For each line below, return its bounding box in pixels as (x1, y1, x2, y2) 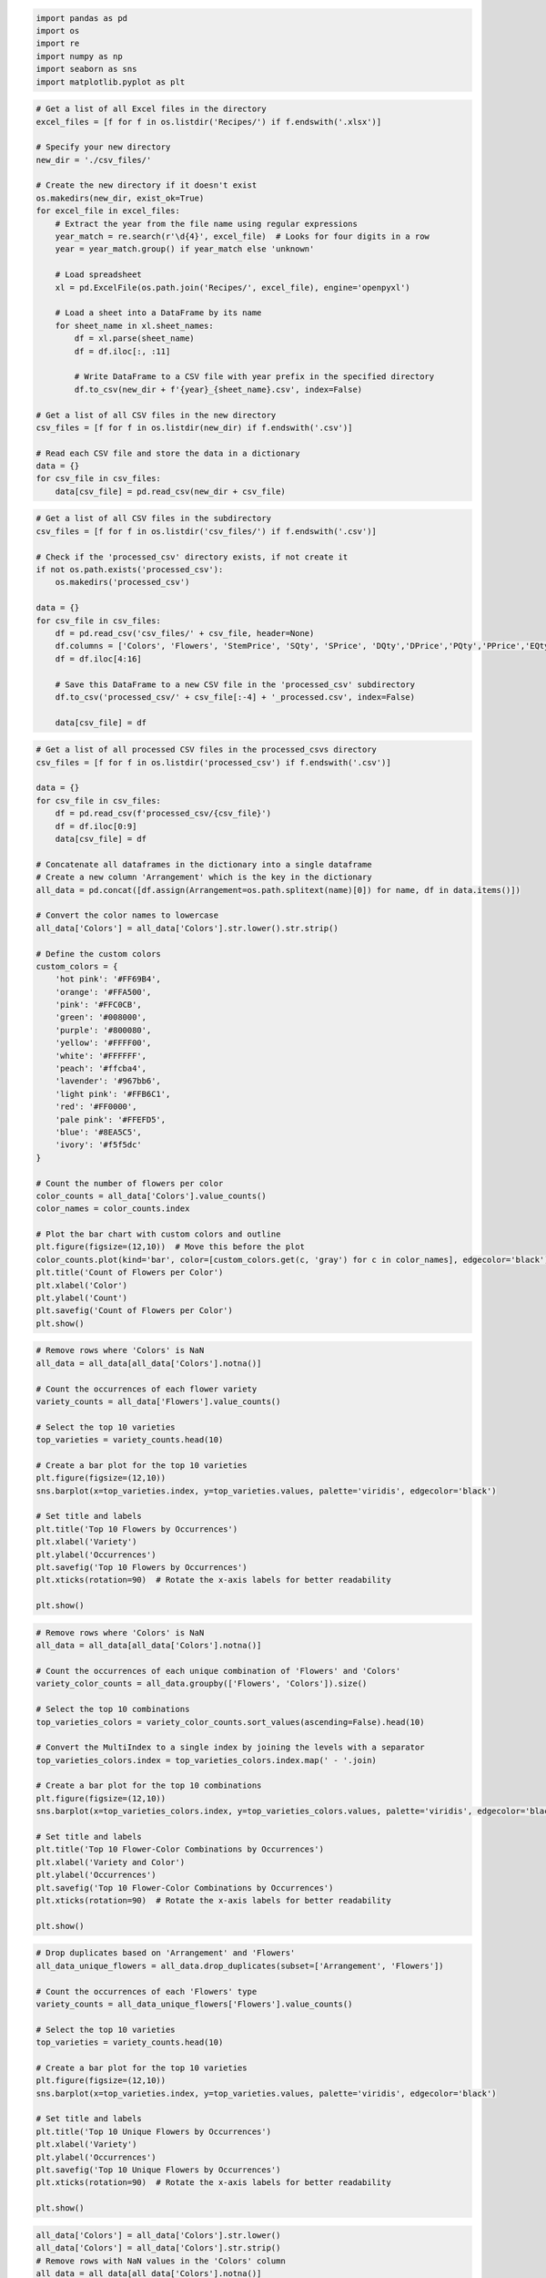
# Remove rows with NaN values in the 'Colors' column (35, 2255, 286, 2266)
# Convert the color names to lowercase (35, 910, 218, 920)
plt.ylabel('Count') (35, 1293, 127, 1303)
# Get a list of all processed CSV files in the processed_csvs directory (35, 744, 378, 755)
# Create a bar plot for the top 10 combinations (35, 1780, 262, 1791)
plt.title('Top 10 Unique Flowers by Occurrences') (35, 2126, 272, 2137)
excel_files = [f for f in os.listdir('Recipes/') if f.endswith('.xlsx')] (35, 117, 382, 127)
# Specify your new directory (35, 142, 171, 152)
